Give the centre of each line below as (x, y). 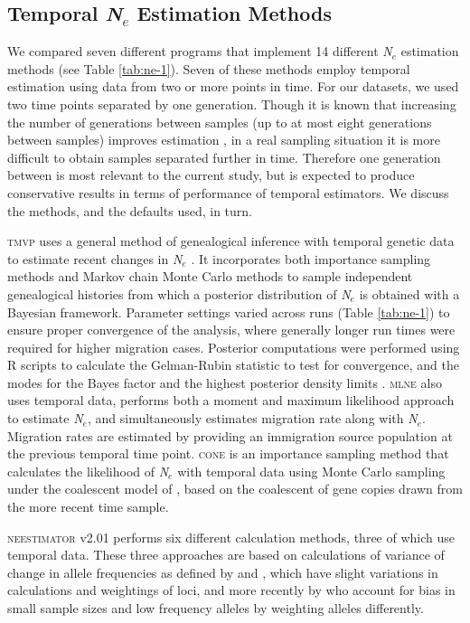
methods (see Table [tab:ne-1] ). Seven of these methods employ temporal (209, 68)
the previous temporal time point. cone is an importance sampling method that (228, 453)
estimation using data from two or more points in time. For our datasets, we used (233, 86)
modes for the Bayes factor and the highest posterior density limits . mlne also (225, 382)
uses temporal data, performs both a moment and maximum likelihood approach (231, 400)
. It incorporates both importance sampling (311, 258)
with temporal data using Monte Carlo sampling (311, 471)
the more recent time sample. (88, 507)
